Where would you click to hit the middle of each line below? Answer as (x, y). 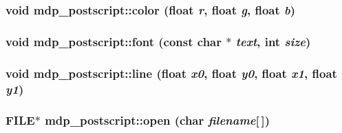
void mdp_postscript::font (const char (114, 41)
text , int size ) (273, 41)
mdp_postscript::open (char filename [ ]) (158, 120)
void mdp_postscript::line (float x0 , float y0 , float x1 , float (171, 73)
